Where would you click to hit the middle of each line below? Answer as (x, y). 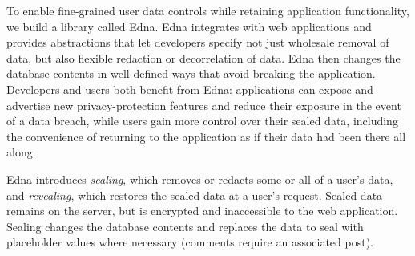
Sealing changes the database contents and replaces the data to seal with (185, 226)
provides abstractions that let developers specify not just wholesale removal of (198, 42)
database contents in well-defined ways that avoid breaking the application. (191, 73)
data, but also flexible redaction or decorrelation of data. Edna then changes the (203, 57)
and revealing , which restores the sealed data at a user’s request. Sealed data (195, 195)
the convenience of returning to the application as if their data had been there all (206, 136)
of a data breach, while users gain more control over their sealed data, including (202, 121)
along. (21, 152)
